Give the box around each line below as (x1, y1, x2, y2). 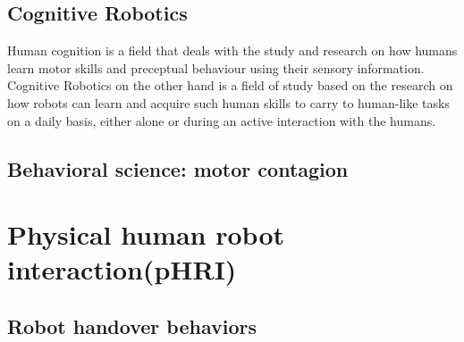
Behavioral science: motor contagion (7, 154, 349, 182)
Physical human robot (7, 216, 285, 253)
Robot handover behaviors (7, 312, 257, 339)
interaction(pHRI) (7, 251, 237, 288)
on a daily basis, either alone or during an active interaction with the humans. (7, 111, 436, 129)
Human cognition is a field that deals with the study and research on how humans (7, 41, 458, 60)
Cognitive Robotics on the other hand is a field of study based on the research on (7, 76, 453, 95)
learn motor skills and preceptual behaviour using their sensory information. (7, 58, 425, 77)
